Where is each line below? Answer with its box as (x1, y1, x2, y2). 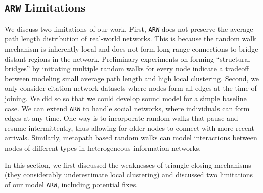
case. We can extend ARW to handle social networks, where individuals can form (5, 103, 250, 113)
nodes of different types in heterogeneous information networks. (5, 142, 201, 153)
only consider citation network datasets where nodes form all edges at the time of (5, 83, 257, 93)
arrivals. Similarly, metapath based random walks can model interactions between (5, 132, 257, 143)
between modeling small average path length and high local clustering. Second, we (5, 73, 259, 83)
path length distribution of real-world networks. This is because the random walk (5, 33, 256, 44)
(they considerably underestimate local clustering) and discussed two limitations (5, 169, 253, 180)
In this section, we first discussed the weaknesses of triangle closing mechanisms (5, 159, 251, 170)
